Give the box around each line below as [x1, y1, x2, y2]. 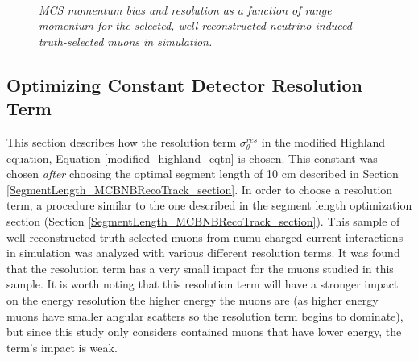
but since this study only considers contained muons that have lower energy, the [6, 323, 402, 340]
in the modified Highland [261, 133, 386, 150]
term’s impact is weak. [6, 338, 118, 355]
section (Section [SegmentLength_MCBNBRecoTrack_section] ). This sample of [6, 212, 400, 229]
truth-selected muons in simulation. [39, 32, 213, 49]
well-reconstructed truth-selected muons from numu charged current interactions [6, 228, 404, 245]
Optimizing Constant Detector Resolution [6, 72, 362, 97]
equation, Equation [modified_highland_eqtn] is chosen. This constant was [6, 149, 378, 166]
